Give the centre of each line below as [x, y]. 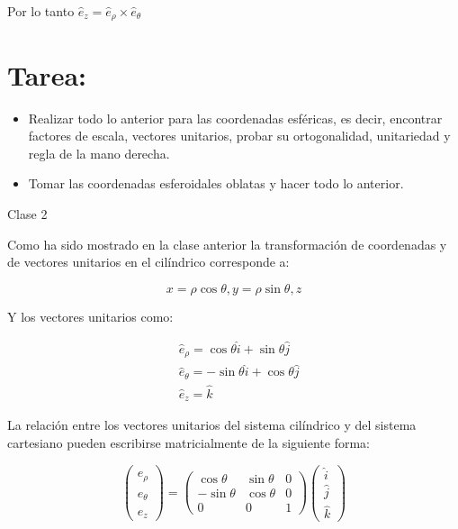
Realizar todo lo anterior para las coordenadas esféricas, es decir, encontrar [235, 118]
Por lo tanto [41, 11]
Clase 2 [27, 213]
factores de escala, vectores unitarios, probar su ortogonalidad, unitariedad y [239, 136]
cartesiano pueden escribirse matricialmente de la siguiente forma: [189, 443]
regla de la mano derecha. [99, 153]
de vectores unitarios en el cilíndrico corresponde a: [148, 262]
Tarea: [47, 74]
